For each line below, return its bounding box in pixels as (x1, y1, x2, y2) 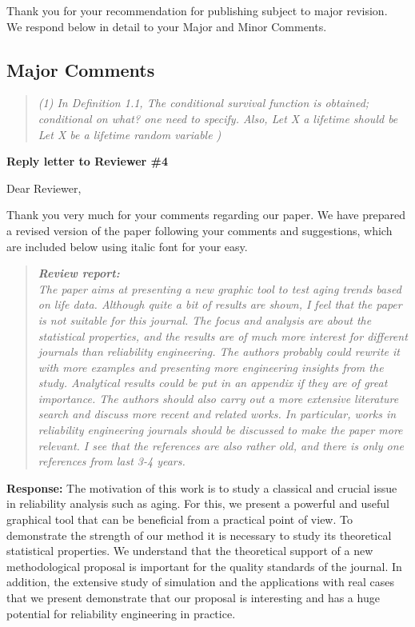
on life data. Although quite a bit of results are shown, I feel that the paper (38, 296, 402, 313)
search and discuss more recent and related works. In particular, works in (38, 405, 397, 422)
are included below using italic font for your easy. (6, 238, 248, 254)
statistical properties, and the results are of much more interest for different (38, 327, 408, 344)
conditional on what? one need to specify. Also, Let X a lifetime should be (38, 110, 398, 126)
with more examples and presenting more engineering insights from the (38, 358, 384, 375)
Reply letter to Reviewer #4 (6, 153, 168, 170)
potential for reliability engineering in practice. (6, 605, 236, 621)
